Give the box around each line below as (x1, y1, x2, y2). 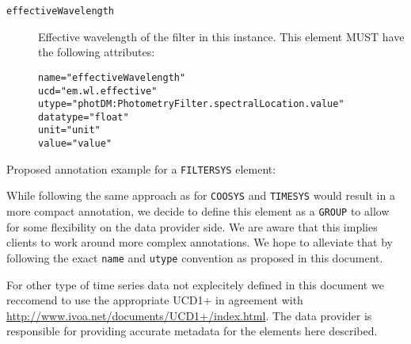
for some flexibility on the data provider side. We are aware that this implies (6, 218, 378, 235)
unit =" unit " (38, 124, 101, 136)
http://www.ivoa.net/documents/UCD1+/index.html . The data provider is (6, 307, 372, 323)
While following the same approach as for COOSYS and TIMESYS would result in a (6, 187, 395, 204)
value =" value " (38, 138, 112, 150)
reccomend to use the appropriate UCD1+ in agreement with (6, 292, 303, 308)
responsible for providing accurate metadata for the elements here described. (6, 323, 378, 339)
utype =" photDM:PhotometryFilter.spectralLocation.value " (38, 98, 344, 110)
